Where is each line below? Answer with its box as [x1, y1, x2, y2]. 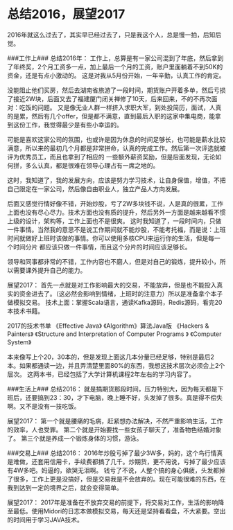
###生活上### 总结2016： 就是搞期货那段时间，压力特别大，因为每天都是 [7, 385, 218, 393]
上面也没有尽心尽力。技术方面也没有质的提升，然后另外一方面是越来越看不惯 [7, 208, 226, 216]
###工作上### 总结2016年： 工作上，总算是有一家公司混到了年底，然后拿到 [7, 53, 224, 62]
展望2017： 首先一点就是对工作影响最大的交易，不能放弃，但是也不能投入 [7, 281, 217, 289]
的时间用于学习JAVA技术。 [7, 515, 83, 524]
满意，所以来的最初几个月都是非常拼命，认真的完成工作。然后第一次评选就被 [7, 143, 226, 152]
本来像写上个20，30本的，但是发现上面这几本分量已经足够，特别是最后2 [7, 353, 215, 361]
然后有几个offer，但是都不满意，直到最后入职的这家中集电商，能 [31, 112, 216, 120]
